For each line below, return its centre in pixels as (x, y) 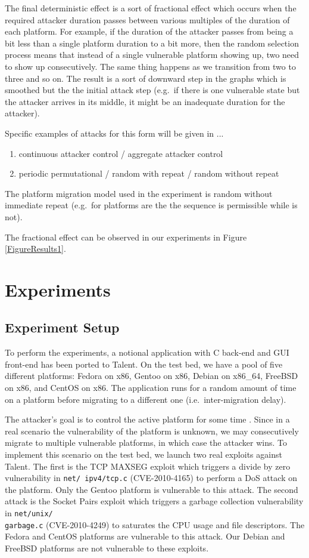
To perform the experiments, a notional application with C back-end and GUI (147, 352)
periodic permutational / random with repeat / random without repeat (149, 173)
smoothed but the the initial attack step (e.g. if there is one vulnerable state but (152, 90)
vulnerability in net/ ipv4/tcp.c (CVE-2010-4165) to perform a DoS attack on (151, 478)
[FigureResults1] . (35, 249)
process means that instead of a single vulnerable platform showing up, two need (152, 55)
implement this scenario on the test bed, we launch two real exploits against (143, 454)
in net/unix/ (29, 513)
